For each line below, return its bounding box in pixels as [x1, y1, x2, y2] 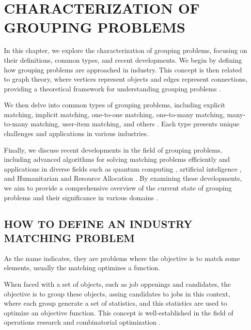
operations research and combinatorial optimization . [4, 317, 161, 327]
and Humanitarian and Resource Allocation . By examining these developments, [4, 173, 242, 183]
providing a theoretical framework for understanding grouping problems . [4, 83, 221, 93]
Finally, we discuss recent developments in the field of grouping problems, [4, 144, 222, 155]
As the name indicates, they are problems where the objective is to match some [4, 253, 240, 263]
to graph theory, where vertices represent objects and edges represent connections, [4, 74, 248, 84]
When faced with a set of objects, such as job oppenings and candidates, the [4, 279, 231, 289]
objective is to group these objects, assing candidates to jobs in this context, [4, 288, 230, 298]
